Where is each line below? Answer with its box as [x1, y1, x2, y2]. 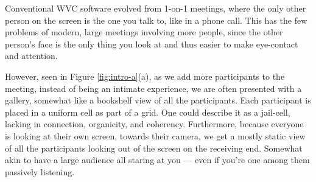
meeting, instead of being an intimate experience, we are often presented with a [5, 82, 302, 94]
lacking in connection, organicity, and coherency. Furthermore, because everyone [5, 117, 304, 130]
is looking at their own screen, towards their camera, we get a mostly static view [5, 129, 306, 142]
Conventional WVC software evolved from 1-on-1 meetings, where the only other [5, 2, 306, 14]
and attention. [5, 49, 58, 62]
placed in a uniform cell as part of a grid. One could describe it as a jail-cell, [5, 105, 290, 118]
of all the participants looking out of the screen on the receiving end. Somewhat [5, 141, 303, 154]
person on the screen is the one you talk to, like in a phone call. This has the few [5, 13, 307, 26]
